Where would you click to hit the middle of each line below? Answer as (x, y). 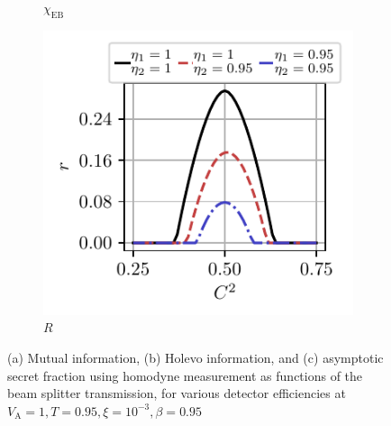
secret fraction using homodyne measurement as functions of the (185, 375)
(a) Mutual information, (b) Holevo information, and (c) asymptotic (195, 357)
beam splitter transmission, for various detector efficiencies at (177, 393)
